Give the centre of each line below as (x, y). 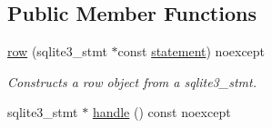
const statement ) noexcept (191, 51)
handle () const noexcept (161, 112)
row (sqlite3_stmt (57, 51)
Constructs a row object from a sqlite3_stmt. (132, 81)
